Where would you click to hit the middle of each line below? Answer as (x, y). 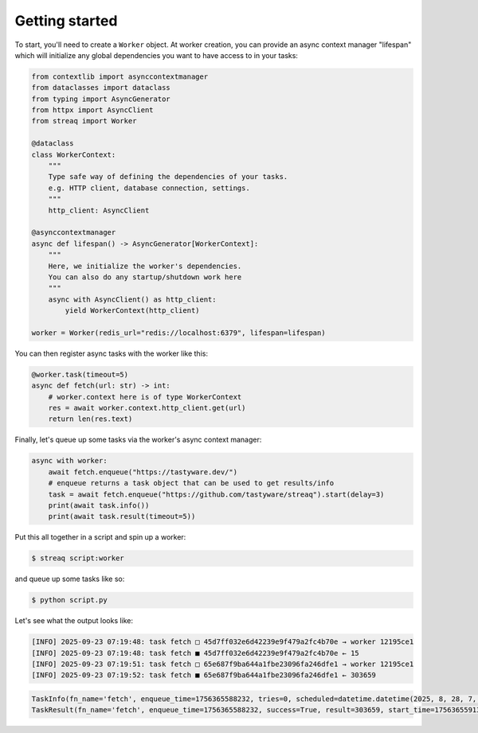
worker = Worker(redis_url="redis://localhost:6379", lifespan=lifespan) (178, 333)
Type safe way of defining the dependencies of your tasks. (168, 177)
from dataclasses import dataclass (101, 88)
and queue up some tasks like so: (70, 579)
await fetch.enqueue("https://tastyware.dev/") (143, 472)
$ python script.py (69, 600)
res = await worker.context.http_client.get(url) (147, 408)
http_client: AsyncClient (99, 210)
